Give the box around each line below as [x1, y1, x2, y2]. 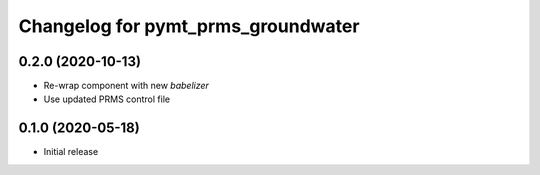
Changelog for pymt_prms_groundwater [18, 15, 360, 37]
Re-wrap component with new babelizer [43, 80, 210, 92]
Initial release [43, 146, 99, 158]
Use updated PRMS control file [43, 93, 170, 105]
